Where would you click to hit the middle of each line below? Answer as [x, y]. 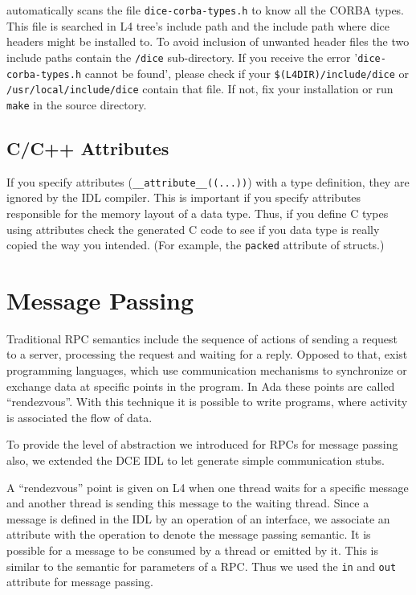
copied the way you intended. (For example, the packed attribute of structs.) [196, 245]
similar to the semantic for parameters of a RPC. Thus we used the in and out [202, 566]
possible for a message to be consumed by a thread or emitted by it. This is [192, 550]
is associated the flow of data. [80, 417]
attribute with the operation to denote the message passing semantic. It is [189, 534]
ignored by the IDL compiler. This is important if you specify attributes [184, 197]
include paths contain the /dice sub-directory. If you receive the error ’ [182, 57]
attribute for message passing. [80, 582]
